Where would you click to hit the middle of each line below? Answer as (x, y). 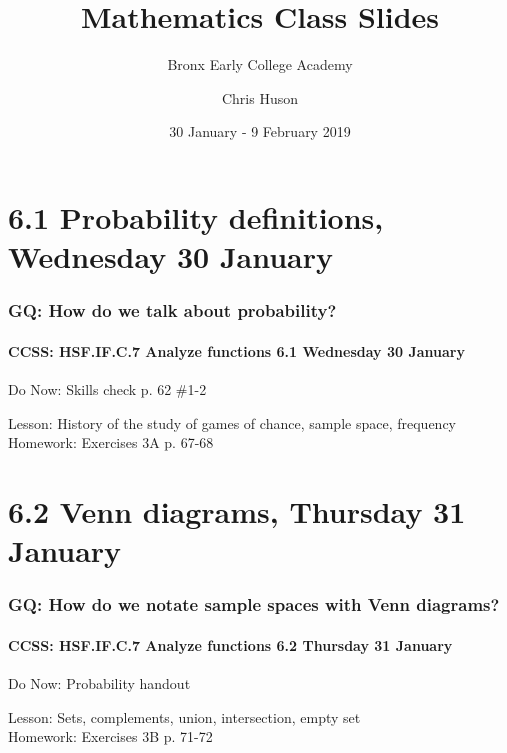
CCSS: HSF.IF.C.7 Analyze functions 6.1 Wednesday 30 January (236, 350)
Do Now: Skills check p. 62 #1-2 (107, 388)
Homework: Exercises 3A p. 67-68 (111, 442)
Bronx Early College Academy (260, 64)
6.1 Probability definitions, (196, 216)
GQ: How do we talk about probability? (172, 310)
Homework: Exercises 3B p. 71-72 (110, 736)
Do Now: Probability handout (99, 682)
